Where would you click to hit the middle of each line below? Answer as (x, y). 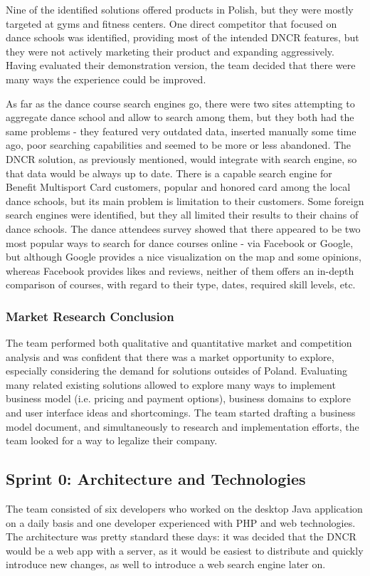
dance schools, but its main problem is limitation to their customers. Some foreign (185, 200)
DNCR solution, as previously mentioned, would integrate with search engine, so (181, 158)
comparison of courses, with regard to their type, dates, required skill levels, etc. (181, 284)
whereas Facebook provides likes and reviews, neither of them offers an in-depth (180, 270)
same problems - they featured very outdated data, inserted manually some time (181, 131)
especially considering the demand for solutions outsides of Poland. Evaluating (177, 371)
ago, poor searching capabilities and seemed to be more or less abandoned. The (179, 145)
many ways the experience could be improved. (106, 79)
